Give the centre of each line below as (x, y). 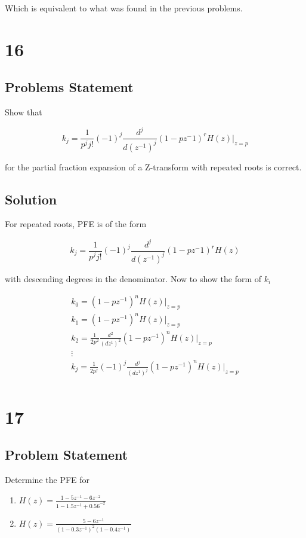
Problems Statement (69, 87)
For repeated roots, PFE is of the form (76, 224)
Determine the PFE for (47, 480)
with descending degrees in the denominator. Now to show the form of (133, 278)
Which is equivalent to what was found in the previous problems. (124, 8)
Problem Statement (67, 455)
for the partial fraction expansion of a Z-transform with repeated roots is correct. (153, 166)
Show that (24, 112)
